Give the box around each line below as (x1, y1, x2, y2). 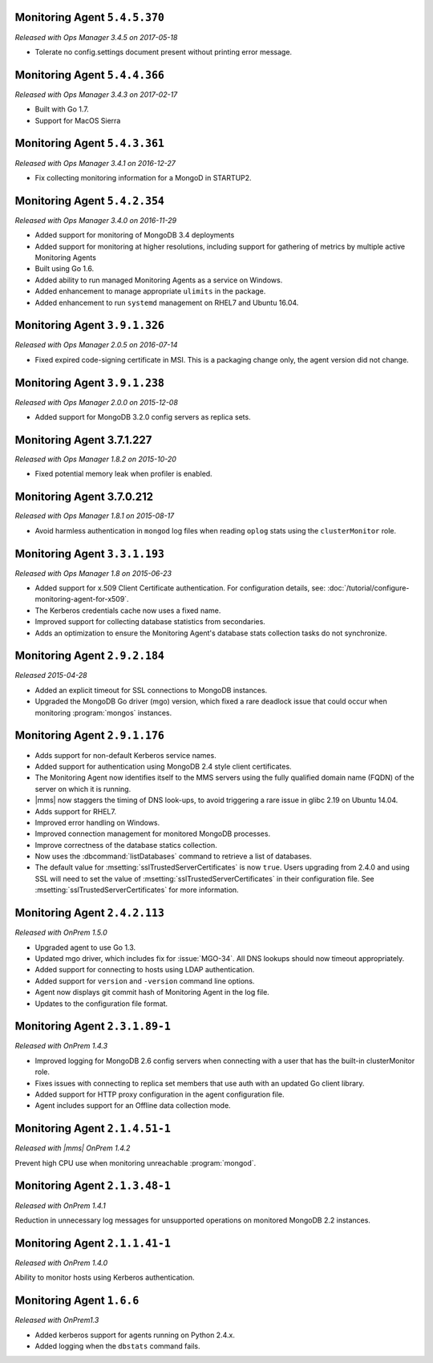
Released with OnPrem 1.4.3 (14, 1041, 108, 1051)
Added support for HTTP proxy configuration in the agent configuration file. (34, 1089, 285, 1099)
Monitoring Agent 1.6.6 (14, 1294, 140, 1308)
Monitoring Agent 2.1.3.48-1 (14, 1179, 172, 1193)
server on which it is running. (34, 784, 132, 793)
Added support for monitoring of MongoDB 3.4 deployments (34, 230, 235, 240)
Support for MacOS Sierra (34, 116, 121, 125)
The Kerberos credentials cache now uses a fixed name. (34, 606, 221, 615)
